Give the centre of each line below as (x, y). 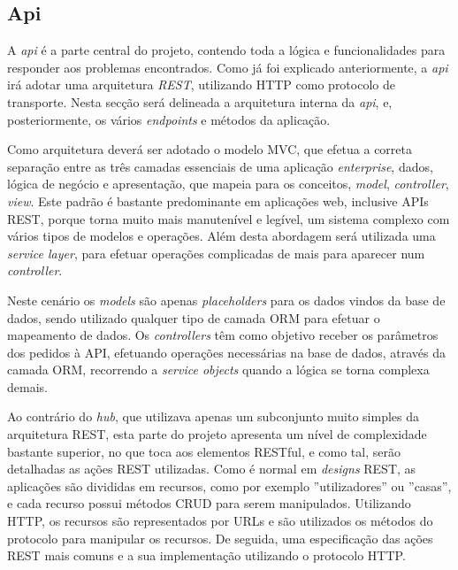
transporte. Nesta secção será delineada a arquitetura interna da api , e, (200, 101)
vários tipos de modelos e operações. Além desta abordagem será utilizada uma (221, 236)
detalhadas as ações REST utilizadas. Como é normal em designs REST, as (212, 469)
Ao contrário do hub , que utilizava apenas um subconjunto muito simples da (214, 416)
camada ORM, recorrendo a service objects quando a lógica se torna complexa (218, 370)
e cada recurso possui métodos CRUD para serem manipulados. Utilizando (209, 503)
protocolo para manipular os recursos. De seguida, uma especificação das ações (220, 538)
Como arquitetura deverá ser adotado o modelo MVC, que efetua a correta (210, 149)
